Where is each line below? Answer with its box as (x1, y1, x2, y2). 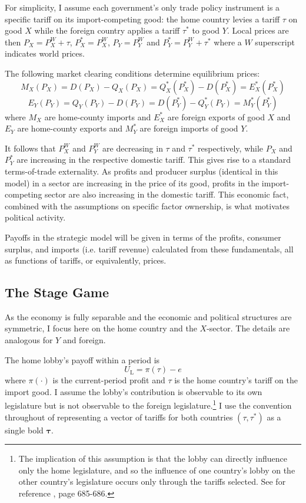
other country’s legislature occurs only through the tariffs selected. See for (18, 475, 286, 488)
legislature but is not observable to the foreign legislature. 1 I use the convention (5, 397, 292, 412)
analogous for (5, 334, 53, 346)
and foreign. (62, 334, 106, 346)
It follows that (5, 142, 56, 154)
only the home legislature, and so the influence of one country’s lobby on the (18, 463, 295, 476)
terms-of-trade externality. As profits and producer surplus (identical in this (5, 165, 278, 177)
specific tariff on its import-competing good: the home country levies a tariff (5, 12, 280, 25)
